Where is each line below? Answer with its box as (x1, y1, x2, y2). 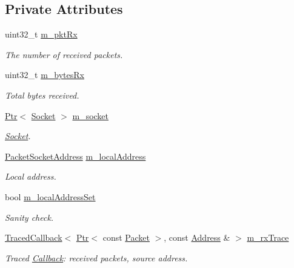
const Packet (102, 231, 150, 244)
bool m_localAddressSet (5, 190, 96, 203)
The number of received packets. (5, 48, 123, 60)
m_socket (72, 109, 109, 122)
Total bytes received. (5, 88, 79, 101)
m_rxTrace (247, 231, 289, 244)
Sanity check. (5, 211, 54, 223)
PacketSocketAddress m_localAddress (5, 149, 146, 162)
